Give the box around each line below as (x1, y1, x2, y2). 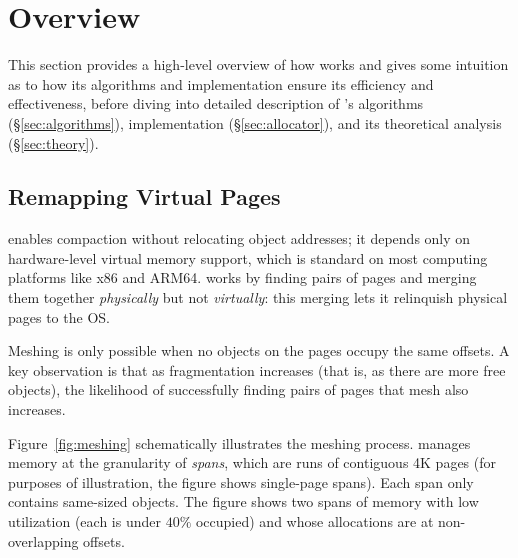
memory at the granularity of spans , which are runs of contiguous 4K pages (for (8, 452, 497, 473)
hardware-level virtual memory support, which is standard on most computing (8, 247, 488, 268)
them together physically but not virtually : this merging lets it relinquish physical (8, 287, 508, 308)
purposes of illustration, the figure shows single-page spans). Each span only (8, 471, 474, 492)
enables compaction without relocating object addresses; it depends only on (8, 228, 471, 249)
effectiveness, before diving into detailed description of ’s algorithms (8, 93, 424, 114)
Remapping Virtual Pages (8, 181, 281, 212)
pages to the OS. (8, 306, 110, 327)
